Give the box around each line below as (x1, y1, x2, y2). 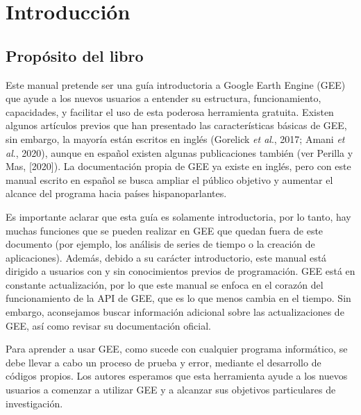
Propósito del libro (6, 44, 144, 66)
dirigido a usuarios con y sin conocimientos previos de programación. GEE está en (6, 264, 355, 278)
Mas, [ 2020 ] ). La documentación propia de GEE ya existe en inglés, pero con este (6, 159, 351, 173)
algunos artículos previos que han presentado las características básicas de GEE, (6, 118, 347, 133)
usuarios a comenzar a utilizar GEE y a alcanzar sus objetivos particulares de (6, 382, 336, 397)
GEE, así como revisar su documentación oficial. (6, 318, 211, 332)
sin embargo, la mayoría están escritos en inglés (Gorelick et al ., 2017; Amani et (6, 131, 345, 146)
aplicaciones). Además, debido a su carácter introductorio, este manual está (6, 250, 327, 264)
